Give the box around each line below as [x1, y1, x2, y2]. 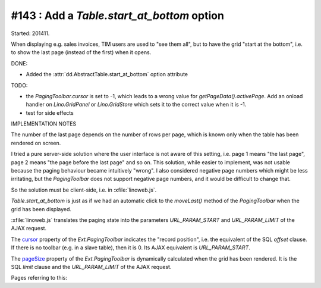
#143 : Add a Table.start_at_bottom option [11, 9, 224, 22]
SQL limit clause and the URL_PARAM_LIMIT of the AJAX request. [11, 263, 172, 270]
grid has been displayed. [11, 205, 71, 212]
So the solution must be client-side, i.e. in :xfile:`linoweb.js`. [11, 186, 157, 193]
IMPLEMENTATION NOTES [11, 120, 77, 127]
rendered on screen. [11, 139, 61, 146]
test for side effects [26, 109, 74, 116]
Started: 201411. [11, 30, 50, 37]
